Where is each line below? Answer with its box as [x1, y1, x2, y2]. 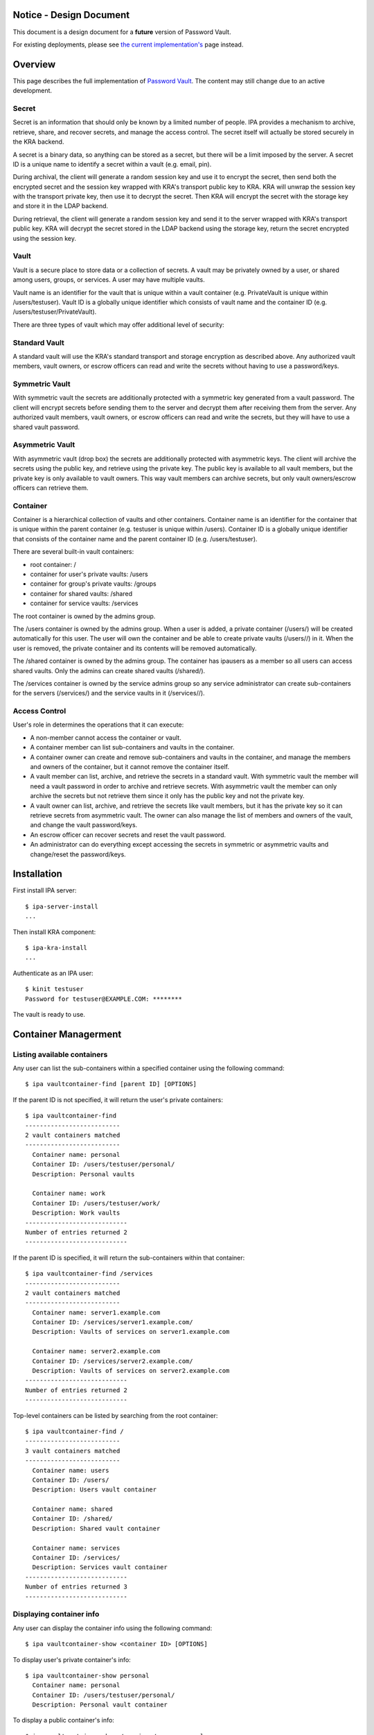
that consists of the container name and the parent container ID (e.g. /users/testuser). [12, 534, 258, 543]
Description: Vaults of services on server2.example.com [32, 1367, 230, 1375]
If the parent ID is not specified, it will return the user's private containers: [12, 1095, 223, 1103]
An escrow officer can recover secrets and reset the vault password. [30, 830, 226, 839]
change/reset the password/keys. [30, 850, 126, 858]
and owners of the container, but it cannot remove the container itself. [30, 762, 230, 770]
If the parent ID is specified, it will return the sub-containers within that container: [12, 1253, 245, 1262]
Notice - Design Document [12, 9, 130, 21]
